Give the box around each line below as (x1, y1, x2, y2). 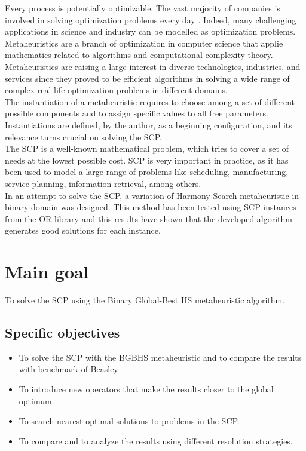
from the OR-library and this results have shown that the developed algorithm (5, 212, 293, 225)
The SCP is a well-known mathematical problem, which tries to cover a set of (5, 142, 289, 155)
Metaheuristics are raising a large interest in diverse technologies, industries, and (5, 60, 301, 72)
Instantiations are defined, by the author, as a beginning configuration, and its (5, 118, 292, 131)
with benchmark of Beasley (19, 363, 118, 375)
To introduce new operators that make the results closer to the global (19, 382, 274, 395)
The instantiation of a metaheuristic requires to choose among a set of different (5, 95, 295, 108)
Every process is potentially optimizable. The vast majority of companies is (5, 2, 280, 14)
